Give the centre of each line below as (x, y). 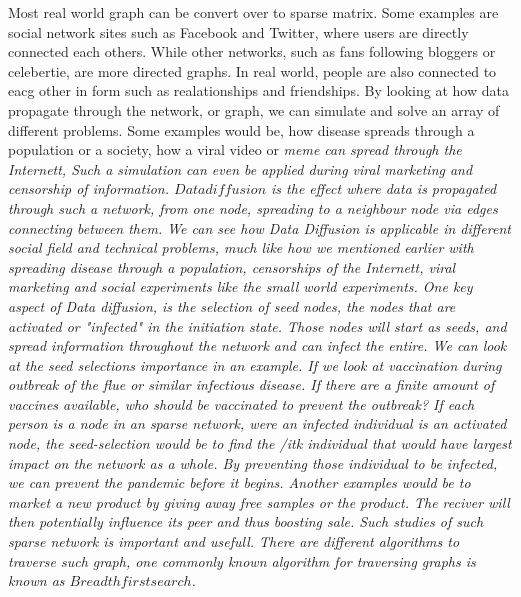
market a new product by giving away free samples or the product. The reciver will (259, 501)
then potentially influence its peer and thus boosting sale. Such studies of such (246, 521)
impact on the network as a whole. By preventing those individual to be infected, (253, 462)
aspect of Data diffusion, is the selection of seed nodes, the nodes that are (232, 305)
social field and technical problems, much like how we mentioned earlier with (241, 247)
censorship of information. (89, 188)
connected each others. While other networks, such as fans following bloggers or (252, 51)
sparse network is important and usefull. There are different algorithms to (234, 541)
